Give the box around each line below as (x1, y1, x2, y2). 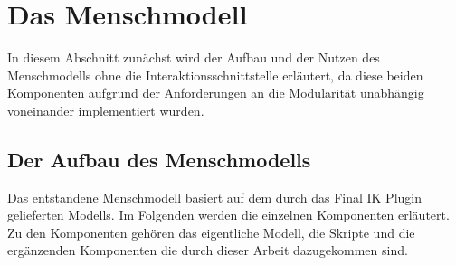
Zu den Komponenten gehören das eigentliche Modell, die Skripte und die (7, 222, 415, 241)
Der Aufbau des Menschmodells (7, 145, 311, 173)
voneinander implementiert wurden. (7, 100, 204, 119)
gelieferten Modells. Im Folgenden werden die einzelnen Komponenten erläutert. (7, 205, 450, 224)
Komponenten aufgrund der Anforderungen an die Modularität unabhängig (7, 83, 424, 102)
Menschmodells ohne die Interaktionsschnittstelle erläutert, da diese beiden (7, 65, 423, 84)
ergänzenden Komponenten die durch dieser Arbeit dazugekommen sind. (7, 241, 408, 260)
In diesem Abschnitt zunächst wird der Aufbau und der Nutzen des (7, 48, 380, 67)
